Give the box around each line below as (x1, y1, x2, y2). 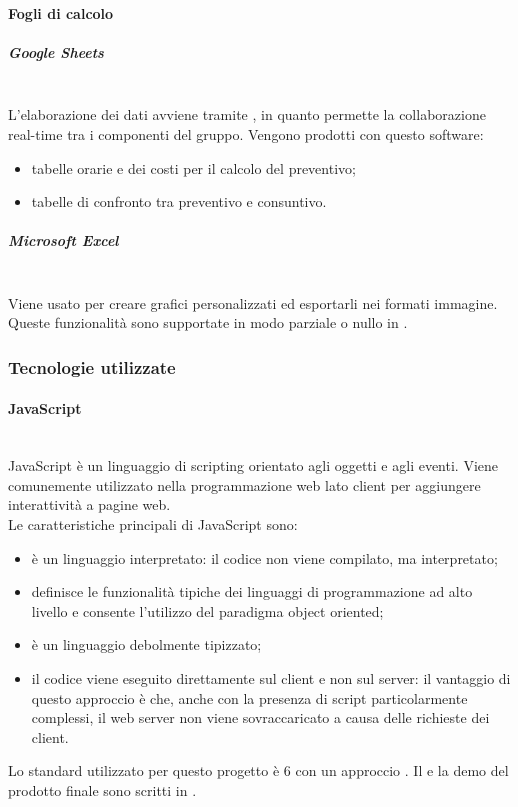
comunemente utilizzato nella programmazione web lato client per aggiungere (8, 474, 481, 495)
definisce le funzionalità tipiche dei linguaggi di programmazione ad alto (31, 581, 473, 602)
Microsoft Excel (8, 230, 119, 251)
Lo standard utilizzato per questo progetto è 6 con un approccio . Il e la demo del (8, 760, 509, 781)
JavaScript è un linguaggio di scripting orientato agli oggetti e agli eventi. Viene (8, 455, 499, 476)
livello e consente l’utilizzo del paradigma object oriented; (31, 600, 384, 621)
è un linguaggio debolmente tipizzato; (31, 634, 262, 655)
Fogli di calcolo (8, 2, 114, 23)
